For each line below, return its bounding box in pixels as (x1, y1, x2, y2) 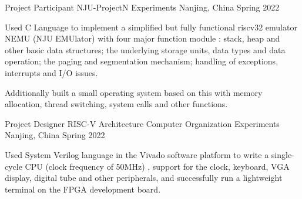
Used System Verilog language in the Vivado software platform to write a (5, 148, 269, 160)
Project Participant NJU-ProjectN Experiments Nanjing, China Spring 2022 (5, 1, 280, 13)
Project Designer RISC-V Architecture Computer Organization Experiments (5, 117, 280, 129)
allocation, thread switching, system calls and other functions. (5, 98, 228, 110)
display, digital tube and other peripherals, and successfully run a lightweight (5, 171, 283, 184)
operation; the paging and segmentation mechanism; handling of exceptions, (5, 55, 278, 67)
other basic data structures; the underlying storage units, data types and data (5, 43, 286, 56)
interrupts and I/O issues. (5, 66, 98, 78)
